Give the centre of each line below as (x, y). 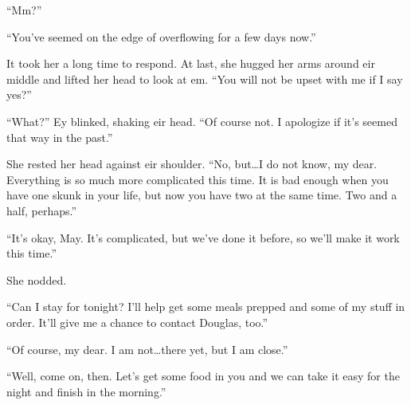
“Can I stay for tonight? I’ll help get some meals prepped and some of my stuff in (206, 307)
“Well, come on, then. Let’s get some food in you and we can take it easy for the (203, 376)
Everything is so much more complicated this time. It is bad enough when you (198, 179)
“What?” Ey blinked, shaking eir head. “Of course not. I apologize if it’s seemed (202, 121)
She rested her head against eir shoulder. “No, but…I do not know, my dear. (192, 164)
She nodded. (37, 279)
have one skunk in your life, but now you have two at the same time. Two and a (202, 195)
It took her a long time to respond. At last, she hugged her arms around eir (191, 63)
